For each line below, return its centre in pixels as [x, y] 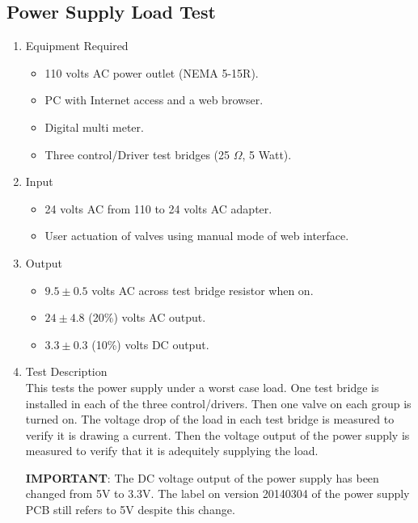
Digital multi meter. [94, 127]
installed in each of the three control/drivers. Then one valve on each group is [218, 403]
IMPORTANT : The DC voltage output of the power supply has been [202, 477]
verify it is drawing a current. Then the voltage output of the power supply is [217, 434]
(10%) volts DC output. [150, 344]
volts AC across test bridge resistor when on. [203, 290]
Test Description [66, 371]
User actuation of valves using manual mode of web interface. [197, 236]
